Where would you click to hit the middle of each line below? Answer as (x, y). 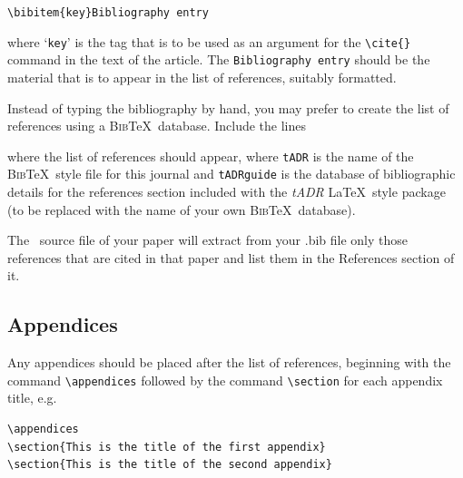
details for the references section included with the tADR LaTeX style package (227, 192)
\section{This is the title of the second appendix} (170, 465)
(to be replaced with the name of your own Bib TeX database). (182, 209)
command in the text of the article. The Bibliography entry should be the (219, 59)
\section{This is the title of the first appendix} (167, 447)
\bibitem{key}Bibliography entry (108, 13)
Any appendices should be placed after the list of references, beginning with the (229, 362)
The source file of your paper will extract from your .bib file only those (208, 240)
